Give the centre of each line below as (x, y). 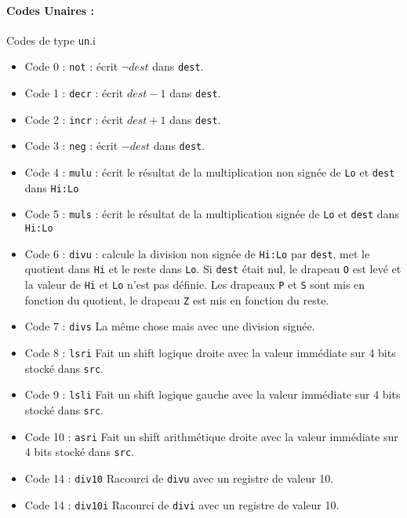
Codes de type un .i (51, 40)
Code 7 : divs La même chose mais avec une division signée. (170, 326)
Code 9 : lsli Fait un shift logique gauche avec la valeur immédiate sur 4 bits (213, 394)
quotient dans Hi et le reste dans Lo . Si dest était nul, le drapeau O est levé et (213, 269)
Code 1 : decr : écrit (74, 93)
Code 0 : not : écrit (71, 66)
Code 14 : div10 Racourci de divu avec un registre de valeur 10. (179, 478)
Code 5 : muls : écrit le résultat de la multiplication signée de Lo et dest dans (212, 214)
